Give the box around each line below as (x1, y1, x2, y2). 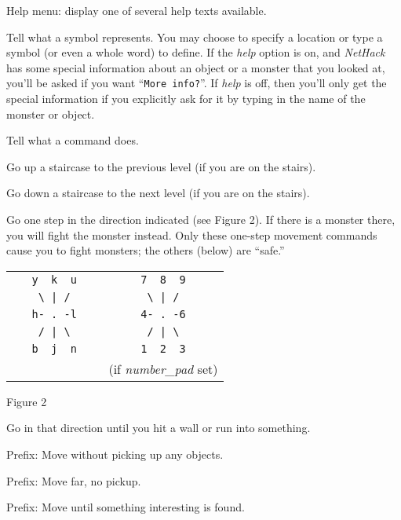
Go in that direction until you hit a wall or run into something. (6, 419, 311, 436)
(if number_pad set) (108, 359, 218, 378)
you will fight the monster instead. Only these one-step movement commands (6, 226, 377, 243)
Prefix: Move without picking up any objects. (6, 445, 224, 462)
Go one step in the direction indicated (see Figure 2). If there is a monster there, (6, 211, 396, 227)
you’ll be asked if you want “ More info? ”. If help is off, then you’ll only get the (6, 75, 387, 91)
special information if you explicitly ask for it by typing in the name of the (6, 90, 366, 107)
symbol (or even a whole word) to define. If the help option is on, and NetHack (6, 44, 385, 60)
